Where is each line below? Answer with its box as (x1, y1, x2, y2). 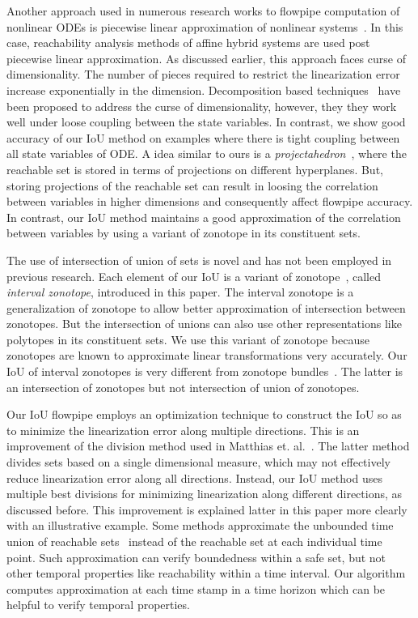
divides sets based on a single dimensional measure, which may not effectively (6, 454, 391, 471)
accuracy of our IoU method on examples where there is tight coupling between (6, 129, 400, 146)
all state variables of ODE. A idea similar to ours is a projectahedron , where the (6, 145, 407, 162)
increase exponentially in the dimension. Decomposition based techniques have (6, 81, 401, 98)
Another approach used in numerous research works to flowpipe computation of (6, 2, 400, 19)
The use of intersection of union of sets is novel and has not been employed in (6, 251, 392, 268)
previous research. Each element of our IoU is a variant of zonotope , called (6, 267, 381, 284)
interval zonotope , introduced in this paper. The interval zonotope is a (6, 283, 354, 300)
